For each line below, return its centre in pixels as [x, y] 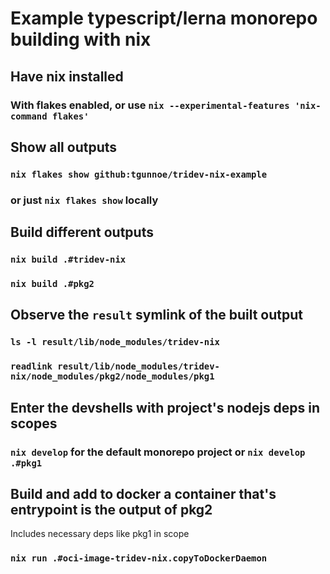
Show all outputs [64, 147]
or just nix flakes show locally [84, 200]
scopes [34, 423]
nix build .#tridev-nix [68, 260]
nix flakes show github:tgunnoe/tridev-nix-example [139, 174]
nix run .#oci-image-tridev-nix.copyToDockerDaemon [139, 558]
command [29, 116]
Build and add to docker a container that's [143, 493]
